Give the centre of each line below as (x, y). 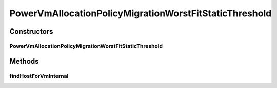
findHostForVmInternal (39, 76)
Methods (24, 61)
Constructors (31, 31)
